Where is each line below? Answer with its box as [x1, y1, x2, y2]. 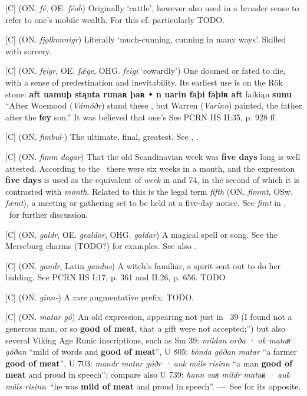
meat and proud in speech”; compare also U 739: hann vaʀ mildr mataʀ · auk [5, 368, 291, 381]
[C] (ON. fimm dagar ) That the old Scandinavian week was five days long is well [5, 150, 301, 162]
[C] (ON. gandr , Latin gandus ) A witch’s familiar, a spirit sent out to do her [5, 259, 281, 271]
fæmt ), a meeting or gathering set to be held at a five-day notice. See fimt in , [5, 197, 286, 209]
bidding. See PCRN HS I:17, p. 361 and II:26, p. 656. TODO [5, 271, 226, 283]
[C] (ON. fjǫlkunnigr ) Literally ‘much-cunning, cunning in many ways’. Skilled [5, 33, 286, 45]
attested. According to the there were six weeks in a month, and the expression [5, 162, 295, 174]
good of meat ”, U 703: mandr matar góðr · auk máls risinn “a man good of [5, 356, 293, 369]
